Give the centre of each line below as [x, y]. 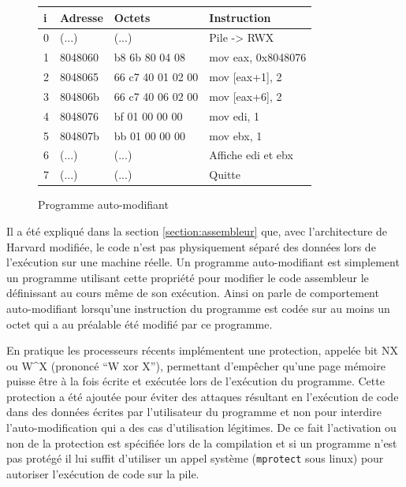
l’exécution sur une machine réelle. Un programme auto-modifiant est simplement [203, 262]
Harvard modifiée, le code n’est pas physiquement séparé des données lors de [191, 246]
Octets [132, 17]
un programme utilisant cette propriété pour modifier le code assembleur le [188, 277]
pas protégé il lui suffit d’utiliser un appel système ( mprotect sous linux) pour [195, 458]
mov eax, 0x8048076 [258, 57]
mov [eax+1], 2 [246, 77]
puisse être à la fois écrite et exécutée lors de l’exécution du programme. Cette [196, 381]
